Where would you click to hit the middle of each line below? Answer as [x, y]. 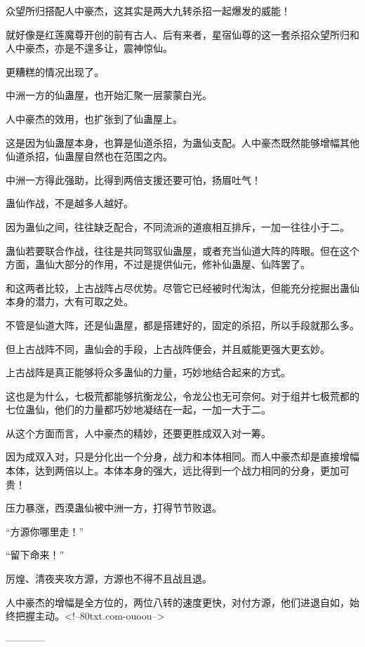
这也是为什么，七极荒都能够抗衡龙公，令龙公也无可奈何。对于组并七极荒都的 [182, 395]
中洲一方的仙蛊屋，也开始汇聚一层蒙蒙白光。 [109, 95]
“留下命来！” [35, 555]
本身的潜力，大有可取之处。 [69, 301]
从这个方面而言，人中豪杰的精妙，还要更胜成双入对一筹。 [138, 433]
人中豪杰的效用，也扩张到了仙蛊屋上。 [94, 118]
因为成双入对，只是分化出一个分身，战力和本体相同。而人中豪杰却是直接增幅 [182, 456]
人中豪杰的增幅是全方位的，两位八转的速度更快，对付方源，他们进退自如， [178, 602]
